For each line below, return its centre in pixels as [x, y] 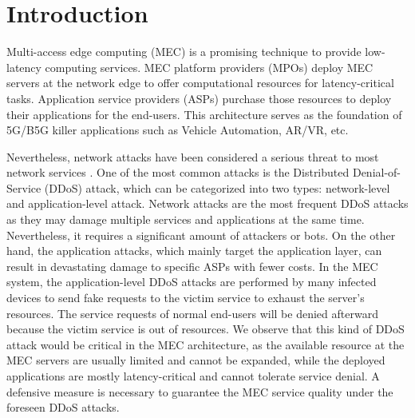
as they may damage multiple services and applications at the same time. [186, 219]
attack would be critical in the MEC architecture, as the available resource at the [206, 344]
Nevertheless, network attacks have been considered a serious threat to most [193, 156]
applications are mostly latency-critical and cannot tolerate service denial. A [193, 376]
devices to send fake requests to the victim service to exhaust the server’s [186, 298]
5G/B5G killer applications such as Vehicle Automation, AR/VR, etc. [178, 130]
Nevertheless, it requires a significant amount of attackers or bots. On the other [201, 235]
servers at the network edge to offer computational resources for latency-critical [200, 83]
